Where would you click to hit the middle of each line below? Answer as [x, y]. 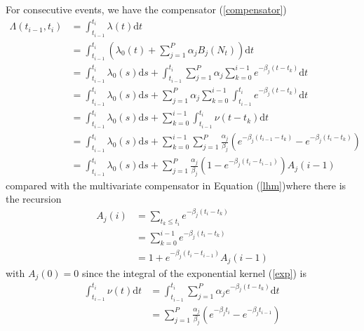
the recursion [34, 199]
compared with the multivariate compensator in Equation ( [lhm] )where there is [176, 185]
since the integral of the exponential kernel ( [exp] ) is [194, 272]
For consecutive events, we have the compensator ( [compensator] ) [146, 9]
